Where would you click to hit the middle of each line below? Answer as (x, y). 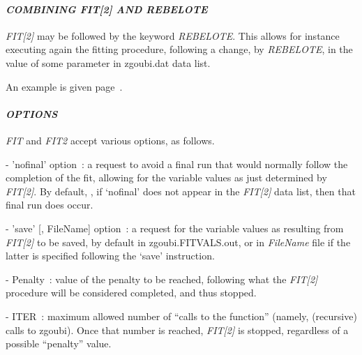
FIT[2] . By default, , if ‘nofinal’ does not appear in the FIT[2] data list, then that (181, 191)
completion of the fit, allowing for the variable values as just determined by (166, 177)
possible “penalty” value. (59, 343)
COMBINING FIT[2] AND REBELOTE (107, 9)
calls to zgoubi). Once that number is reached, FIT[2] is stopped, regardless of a (177, 330)
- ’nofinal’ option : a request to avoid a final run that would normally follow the (177, 164)
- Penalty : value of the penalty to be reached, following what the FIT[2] (162, 279)
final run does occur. (50, 205)
